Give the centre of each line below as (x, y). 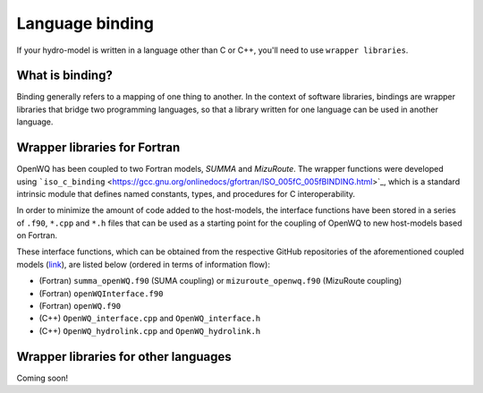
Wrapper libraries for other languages (124, 357)
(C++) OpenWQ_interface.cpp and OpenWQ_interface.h (150, 319)
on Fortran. (37, 235)
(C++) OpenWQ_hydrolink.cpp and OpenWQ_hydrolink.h (150, 330)
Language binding (85, 23)
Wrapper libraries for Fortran (98, 148)
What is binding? (65, 76)
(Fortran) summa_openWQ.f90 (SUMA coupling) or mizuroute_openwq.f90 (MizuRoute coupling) (220, 281)
